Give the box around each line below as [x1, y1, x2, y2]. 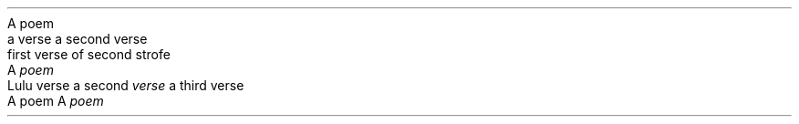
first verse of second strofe [7, 46, 171, 62]
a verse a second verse [7, 31, 148, 46]
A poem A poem [7, 93, 104, 108]
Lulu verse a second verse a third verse [7, 77, 244, 93]
